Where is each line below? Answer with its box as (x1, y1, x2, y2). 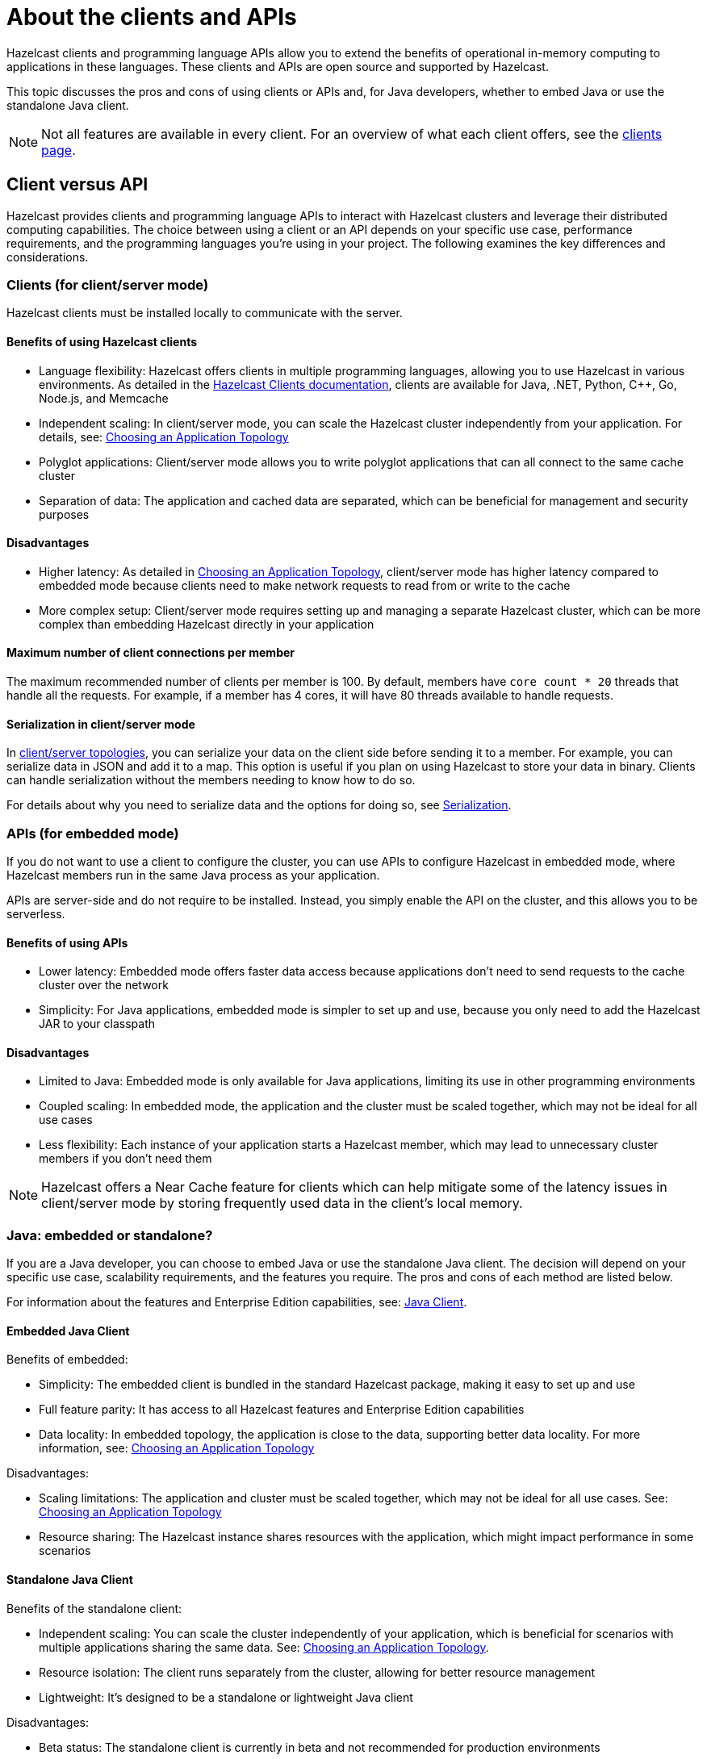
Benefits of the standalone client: (6, 1601, 182, 1615)
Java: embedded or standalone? (6, 1226, 213, 1243)
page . (41, 141, 76, 158)
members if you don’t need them (39, 1151, 212, 1166)
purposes (39, 507, 90, 521)
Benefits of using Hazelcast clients (6, 334, 198, 349)
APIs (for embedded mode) (6, 825, 179, 842)
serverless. (6, 906, 65, 921)
